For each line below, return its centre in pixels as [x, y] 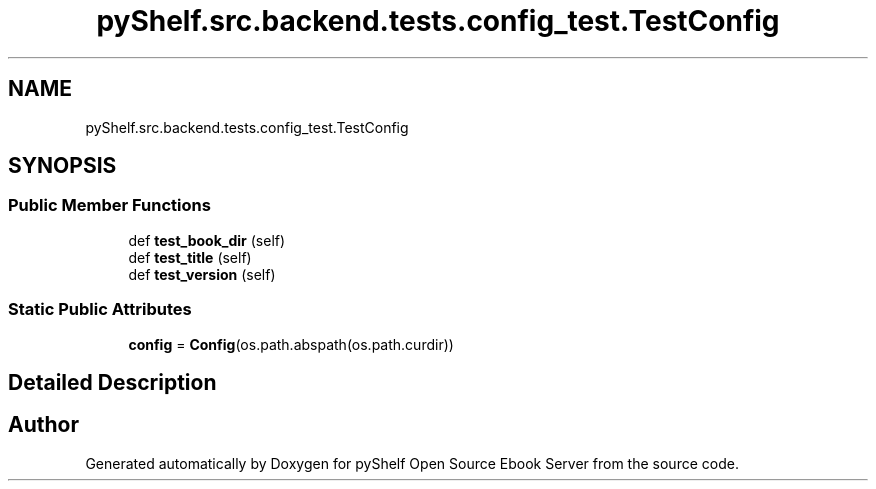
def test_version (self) [202, 274]
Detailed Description [112, 382]
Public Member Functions [109, 205]
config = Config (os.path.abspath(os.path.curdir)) [291, 344]
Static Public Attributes [100, 309]
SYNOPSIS [62, 166]
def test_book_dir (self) [207, 240]
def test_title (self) [190, 257]
